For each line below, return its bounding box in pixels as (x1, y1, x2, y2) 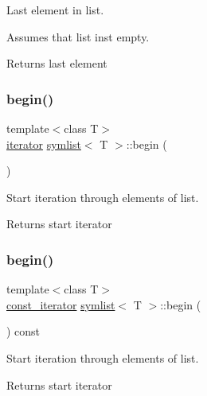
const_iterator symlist (6, 296, 115, 313)
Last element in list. (6, 2, 104, 17)
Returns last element (6, 55, 107, 72)
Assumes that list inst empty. (6, 28, 150, 45)
